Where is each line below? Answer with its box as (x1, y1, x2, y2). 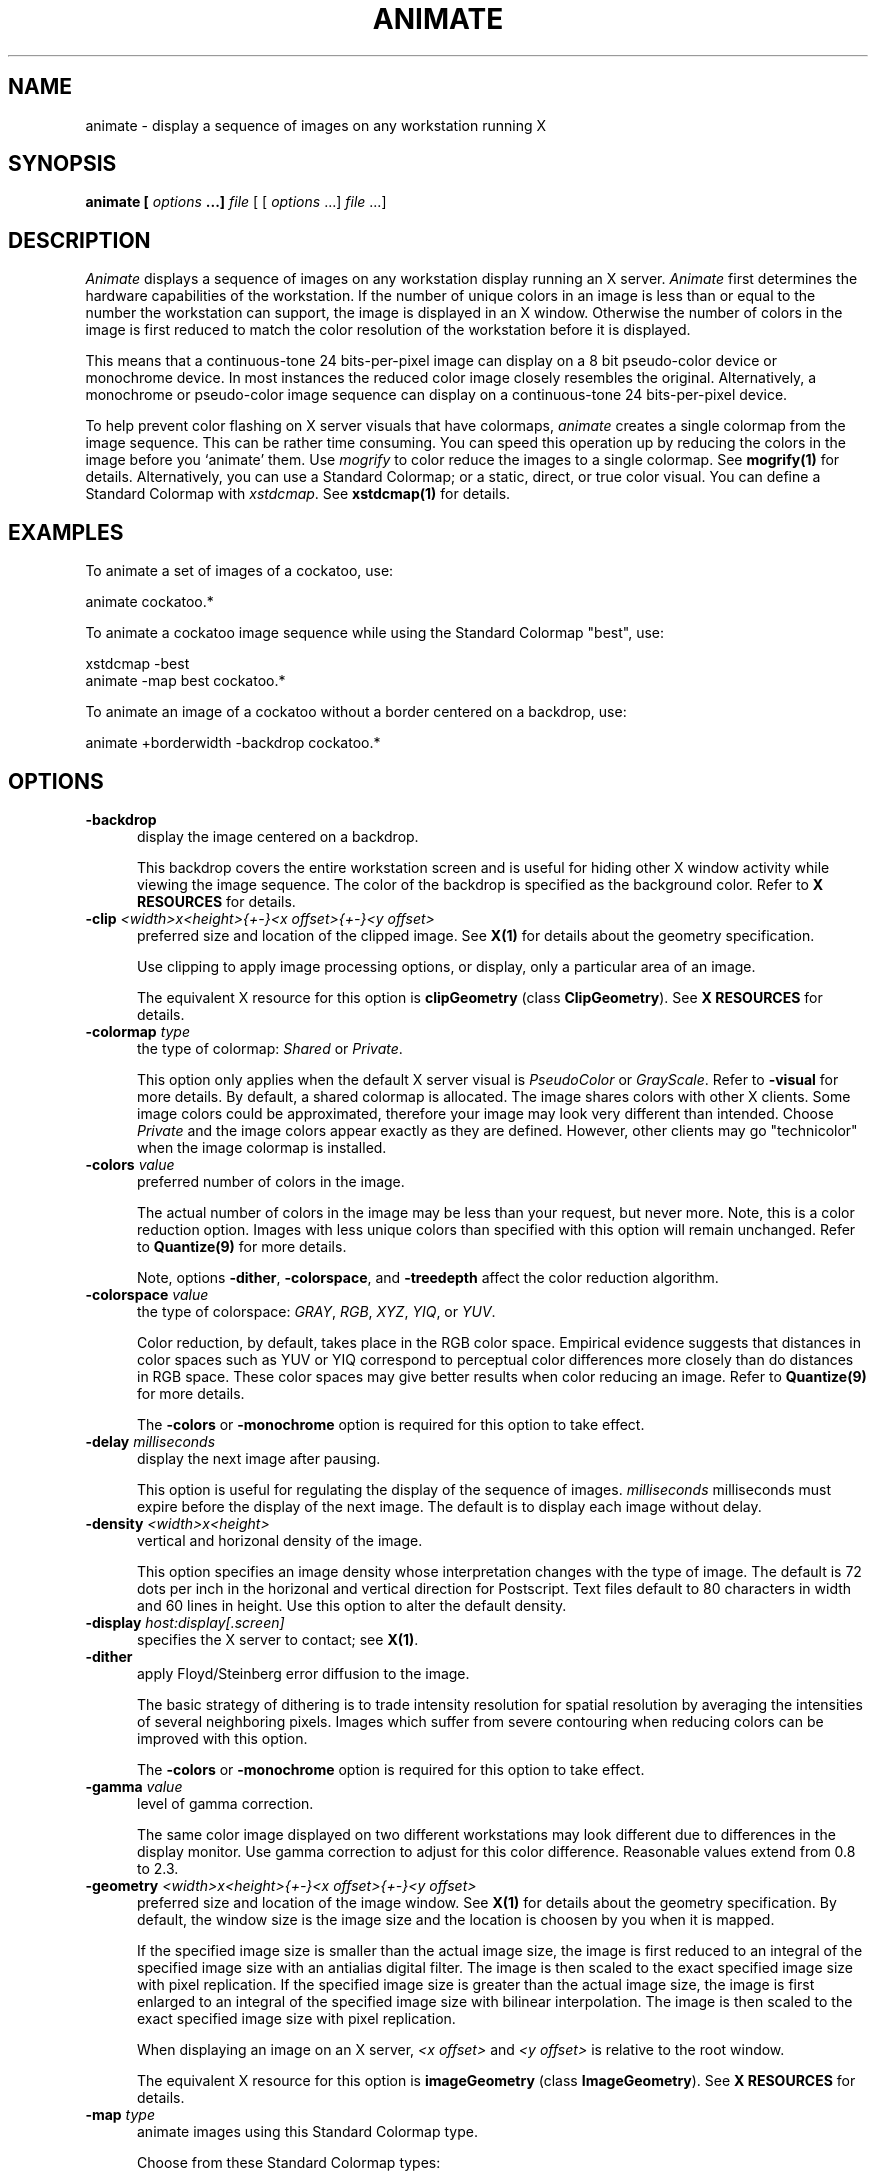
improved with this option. (137, 1729, 308, 1747)
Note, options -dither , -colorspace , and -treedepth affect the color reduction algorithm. (137, 1268, 719, 1286)
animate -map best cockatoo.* (85, 672, 286, 690)
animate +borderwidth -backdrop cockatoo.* (85, 734, 381, 752)
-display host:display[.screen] (85, 1613, 285, 1631)
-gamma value (85, 1777, 183, 1795)
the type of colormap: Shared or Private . (137, 1039, 403, 1057)
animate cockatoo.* (85, 593, 214, 611)
